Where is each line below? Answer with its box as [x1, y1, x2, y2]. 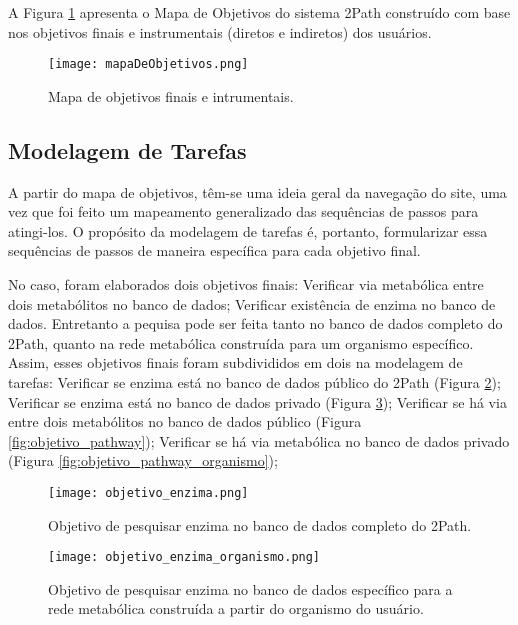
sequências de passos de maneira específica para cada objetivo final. [8, 240, 421, 261]
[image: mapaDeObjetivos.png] [48, 57, 249, 72]
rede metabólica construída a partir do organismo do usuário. [48, 598, 424, 619]
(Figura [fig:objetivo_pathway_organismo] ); [8, 450, 278, 471]
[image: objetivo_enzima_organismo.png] [48, 550, 321, 565]
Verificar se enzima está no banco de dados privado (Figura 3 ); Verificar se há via [8, 391, 507, 412]
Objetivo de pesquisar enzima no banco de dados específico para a [48, 578, 453, 599]
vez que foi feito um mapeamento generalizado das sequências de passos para [8, 201, 479, 222]
